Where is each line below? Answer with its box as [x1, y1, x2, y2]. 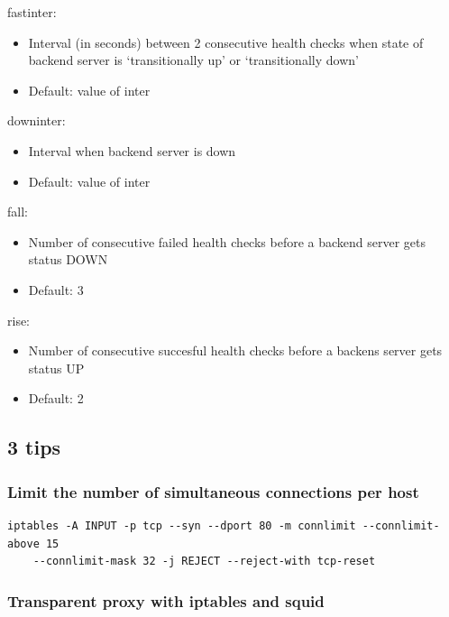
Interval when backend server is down [28, 141, 236, 160]
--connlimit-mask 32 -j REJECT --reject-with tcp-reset [32, 555, 376, 568]
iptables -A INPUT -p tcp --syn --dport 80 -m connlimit [7, 519, 356, 532]
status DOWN [28, 250, 108, 269]
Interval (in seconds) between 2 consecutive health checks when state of [28, 32, 424, 51]
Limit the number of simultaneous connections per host [7, 480, 419, 502]
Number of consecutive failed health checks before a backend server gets [28, 232, 426, 251]
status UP [28, 358, 85, 377]
